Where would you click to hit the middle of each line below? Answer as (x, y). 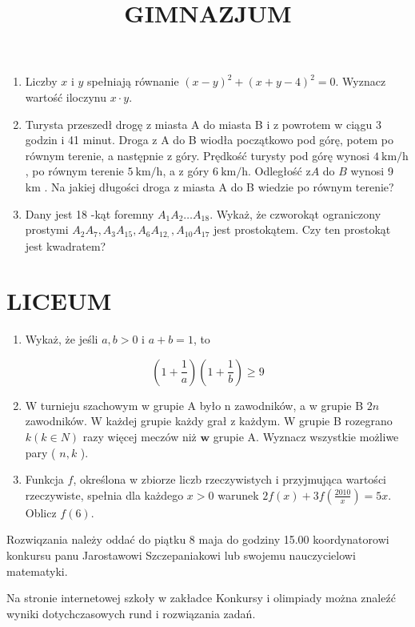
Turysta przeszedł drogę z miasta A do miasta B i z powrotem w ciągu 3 (203, 124)
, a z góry (186, 171)
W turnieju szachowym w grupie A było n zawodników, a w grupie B (194, 405)
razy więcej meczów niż (140, 437)
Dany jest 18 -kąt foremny (90, 213)
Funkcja (44, 479)
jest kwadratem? (66, 245)
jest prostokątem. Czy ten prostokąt (302, 229)
